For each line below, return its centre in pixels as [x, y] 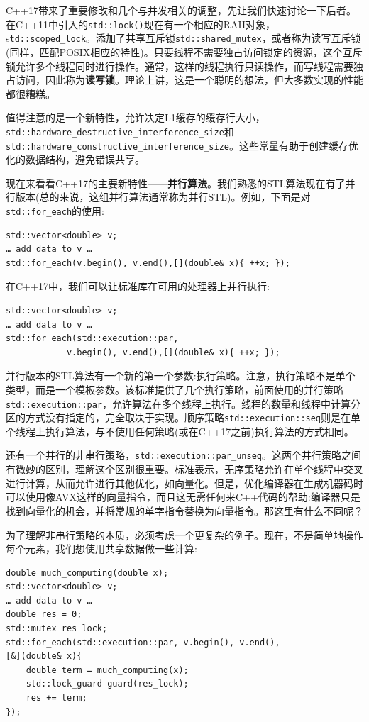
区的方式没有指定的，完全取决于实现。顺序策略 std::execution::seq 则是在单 [183, 417]
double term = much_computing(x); [107, 670]
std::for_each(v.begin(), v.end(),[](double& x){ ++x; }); [148, 263]
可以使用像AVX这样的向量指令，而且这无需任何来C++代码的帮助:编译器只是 [183, 497]
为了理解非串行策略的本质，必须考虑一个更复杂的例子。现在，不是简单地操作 [184, 534]
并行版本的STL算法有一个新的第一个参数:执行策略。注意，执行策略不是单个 [181, 376]
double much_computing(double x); [87, 573]
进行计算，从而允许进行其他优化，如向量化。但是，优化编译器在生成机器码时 [184, 483]
